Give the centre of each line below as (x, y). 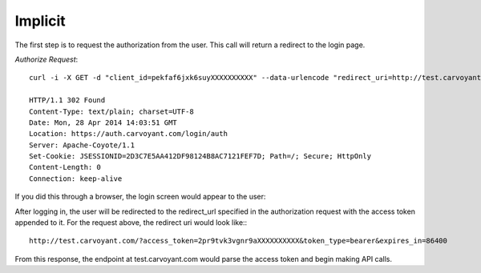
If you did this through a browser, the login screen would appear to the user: (140, 197)
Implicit (40, 21)
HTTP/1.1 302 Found (67, 100)
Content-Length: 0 (65, 167)
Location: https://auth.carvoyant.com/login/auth (129, 134)
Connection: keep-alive (76, 179)
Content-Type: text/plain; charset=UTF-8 (111, 111)
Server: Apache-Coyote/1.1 (82, 145)
